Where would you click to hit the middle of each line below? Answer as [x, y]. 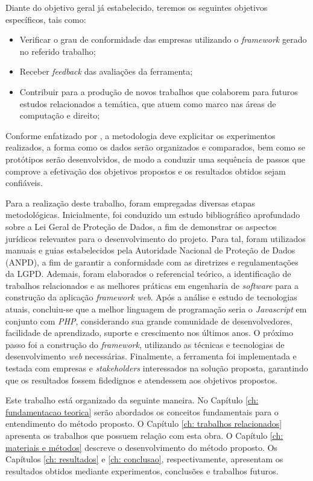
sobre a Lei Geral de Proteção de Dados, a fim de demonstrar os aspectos [141, 226]
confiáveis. [24, 183]
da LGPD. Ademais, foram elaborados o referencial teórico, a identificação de [148, 274]
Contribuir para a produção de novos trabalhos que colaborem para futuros [159, 91]
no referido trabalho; [58, 51]
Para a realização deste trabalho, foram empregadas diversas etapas [130, 203]
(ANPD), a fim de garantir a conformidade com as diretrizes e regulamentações [152, 262]
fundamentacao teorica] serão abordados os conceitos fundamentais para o [142, 411]
